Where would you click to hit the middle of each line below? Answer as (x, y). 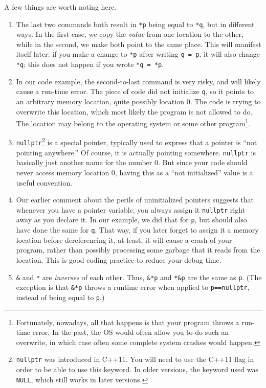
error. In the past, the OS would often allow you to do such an (131, 332)
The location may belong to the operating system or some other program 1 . (133, 122)
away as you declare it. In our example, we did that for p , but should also (131, 220)
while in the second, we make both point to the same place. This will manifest (139, 44)
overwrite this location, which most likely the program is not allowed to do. (134, 111)
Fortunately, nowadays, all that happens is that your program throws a (128, 322)
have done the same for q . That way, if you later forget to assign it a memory (137, 230)
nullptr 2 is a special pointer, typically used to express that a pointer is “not (137, 142)
